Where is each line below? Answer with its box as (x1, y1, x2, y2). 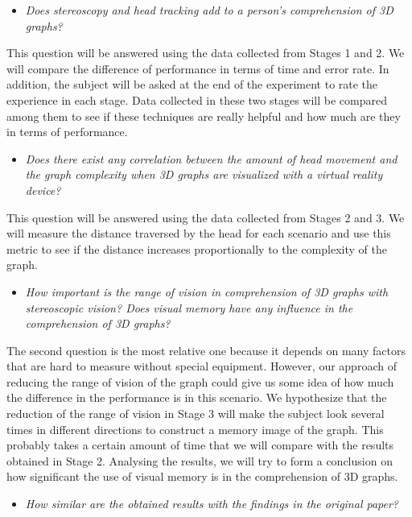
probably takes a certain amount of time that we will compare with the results (6, 436, 394, 453)
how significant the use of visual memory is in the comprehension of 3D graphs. (6, 468, 398, 485)
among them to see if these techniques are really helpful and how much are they (6, 107, 401, 124)
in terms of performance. (6, 123, 128, 140)
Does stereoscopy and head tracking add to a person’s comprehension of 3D (25, 2, 393, 18)
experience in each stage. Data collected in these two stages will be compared (6, 91, 387, 108)
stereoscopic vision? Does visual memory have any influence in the (25, 299, 353, 316)
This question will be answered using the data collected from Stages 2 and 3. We (6, 209, 405, 225)
